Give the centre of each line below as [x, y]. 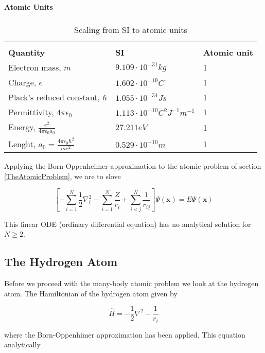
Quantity [27, 52]
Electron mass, [35, 67]
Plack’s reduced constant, [54, 97]
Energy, [22, 127]
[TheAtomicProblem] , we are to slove [63, 176]
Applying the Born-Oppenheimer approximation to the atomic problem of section [133, 165]
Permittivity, [31, 112]
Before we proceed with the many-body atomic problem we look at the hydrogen [131, 283]
